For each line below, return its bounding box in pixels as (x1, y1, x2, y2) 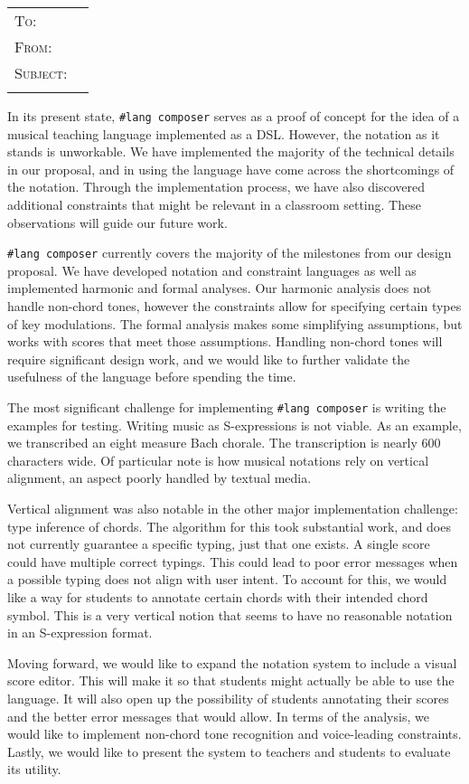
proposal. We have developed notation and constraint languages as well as (7, 260, 417, 279)
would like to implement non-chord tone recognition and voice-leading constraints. (7, 724, 462, 743)
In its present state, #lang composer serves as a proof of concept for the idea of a (7, 107, 460, 125)
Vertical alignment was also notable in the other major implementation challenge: (7, 499, 458, 518)
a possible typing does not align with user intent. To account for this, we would (7, 570, 447, 589)
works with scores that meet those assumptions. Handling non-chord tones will (7, 332, 443, 351)
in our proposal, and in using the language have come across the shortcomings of (7, 159, 455, 178)
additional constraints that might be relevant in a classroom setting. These (7, 195, 421, 214)
